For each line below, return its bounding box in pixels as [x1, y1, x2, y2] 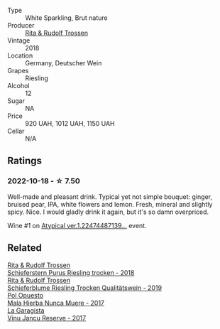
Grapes [7, 67, 29, 75]
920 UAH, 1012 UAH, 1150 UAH [25, 119, 115, 127]
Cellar [7, 127, 25, 135]
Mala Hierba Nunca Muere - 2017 [7, 298, 105, 307]
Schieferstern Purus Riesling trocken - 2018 [7, 268, 135, 276]
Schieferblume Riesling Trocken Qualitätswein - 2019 [7, 284, 162, 292]
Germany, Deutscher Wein [25, 59, 102, 67]
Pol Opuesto [7, 291, 44, 299]
